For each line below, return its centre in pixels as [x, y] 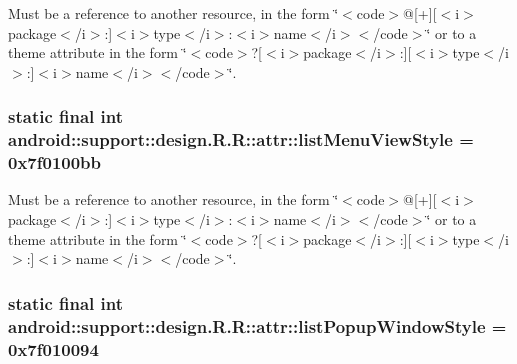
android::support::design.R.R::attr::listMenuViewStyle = [241, 139]
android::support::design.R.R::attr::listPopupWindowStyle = [257, 325]
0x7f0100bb [55, 162]
